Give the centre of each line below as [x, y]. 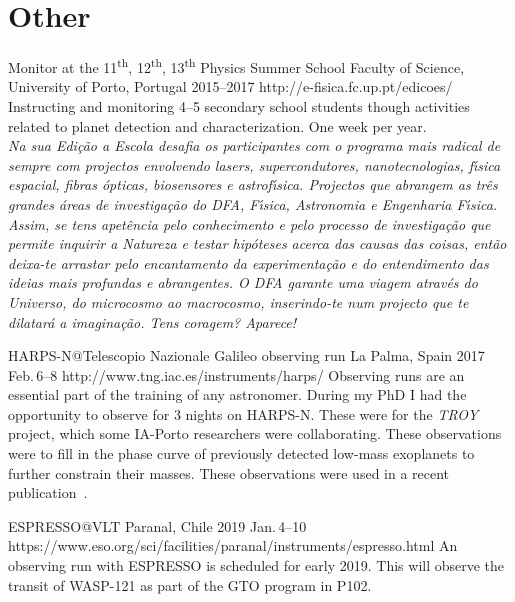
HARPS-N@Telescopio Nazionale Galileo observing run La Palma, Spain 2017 [246, 355]
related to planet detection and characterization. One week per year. [217, 125]
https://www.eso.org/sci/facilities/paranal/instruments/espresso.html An [233, 545]
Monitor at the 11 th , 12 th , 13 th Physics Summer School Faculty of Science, [236, 65]
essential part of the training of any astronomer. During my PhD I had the [237, 394]
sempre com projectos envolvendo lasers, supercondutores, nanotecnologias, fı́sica [254, 164]
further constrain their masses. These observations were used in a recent [229, 472]
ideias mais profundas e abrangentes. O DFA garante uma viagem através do [243, 282]
